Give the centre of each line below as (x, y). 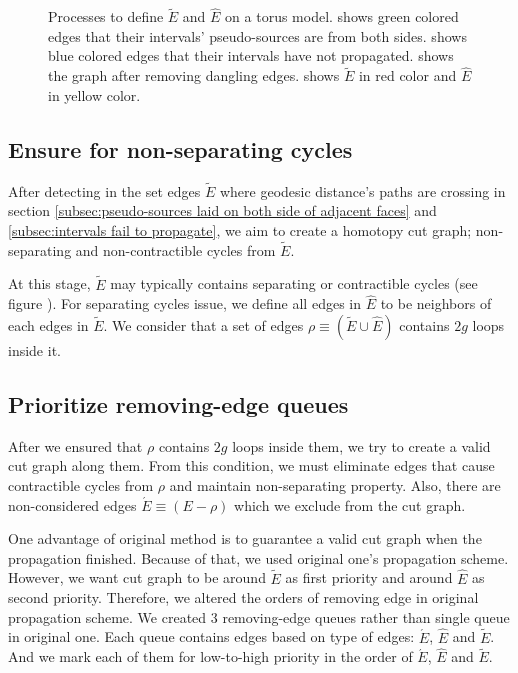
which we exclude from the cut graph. (350, 504)
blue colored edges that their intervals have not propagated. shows (251, 55)
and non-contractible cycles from (175, 249)
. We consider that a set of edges (203, 325)
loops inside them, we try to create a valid (361, 445)
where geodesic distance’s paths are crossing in (362, 190)
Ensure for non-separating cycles (180, 148)
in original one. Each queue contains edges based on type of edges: (211, 636)
